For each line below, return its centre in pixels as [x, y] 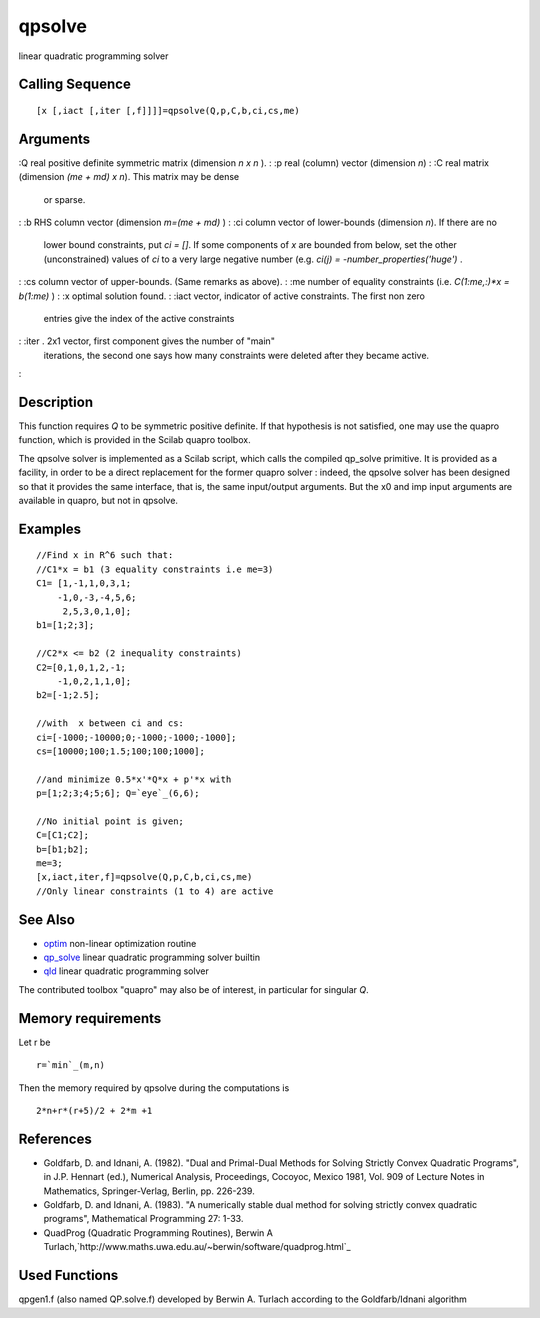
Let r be [34, 1042]
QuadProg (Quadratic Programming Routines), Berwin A [158, 1232]
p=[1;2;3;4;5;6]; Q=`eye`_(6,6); [118, 793]
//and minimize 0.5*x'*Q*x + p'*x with [134, 779]
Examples [50, 528]
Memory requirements [90, 1018]
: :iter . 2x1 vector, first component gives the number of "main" [146, 341]
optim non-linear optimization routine [120, 943]
